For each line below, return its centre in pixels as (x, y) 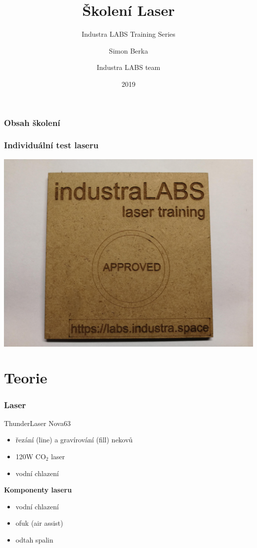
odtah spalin (34, 539)
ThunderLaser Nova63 (37, 423)
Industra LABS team (128, 67)
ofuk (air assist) (39, 523)
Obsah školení (32, 122)
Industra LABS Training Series (128, 34)
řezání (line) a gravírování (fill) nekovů (74, 440)
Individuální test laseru (51, 145)
